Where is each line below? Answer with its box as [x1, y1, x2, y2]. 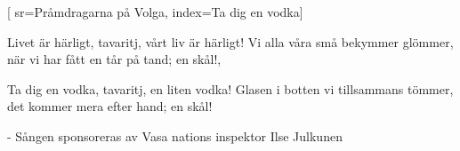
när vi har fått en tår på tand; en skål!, [7, 50, 222, 68]
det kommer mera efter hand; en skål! [7, 97, 213, 115]
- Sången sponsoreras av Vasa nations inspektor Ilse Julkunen [7, 126, 343, 145]
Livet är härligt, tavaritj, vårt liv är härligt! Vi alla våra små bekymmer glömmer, [7, 32, 454, 51]
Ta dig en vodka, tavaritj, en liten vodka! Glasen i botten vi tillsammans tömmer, [7, 79, 454, 98]
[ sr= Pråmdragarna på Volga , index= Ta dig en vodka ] [7, 3, 303, 20]
